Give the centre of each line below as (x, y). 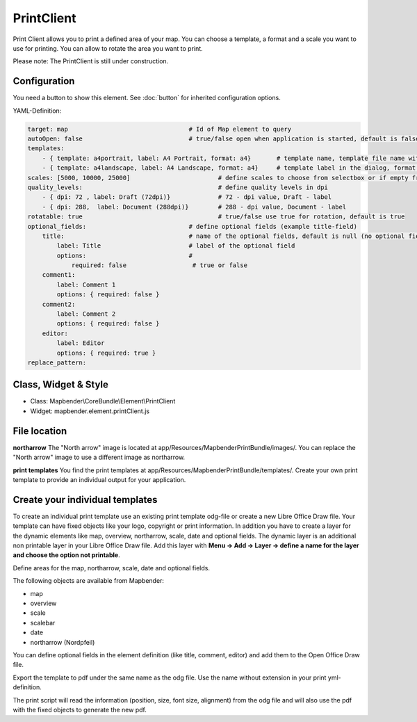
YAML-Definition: (37, 111)
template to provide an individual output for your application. (99, 479)
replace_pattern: (57, 362)
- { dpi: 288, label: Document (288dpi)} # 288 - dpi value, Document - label (194, 207)
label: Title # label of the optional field (176, 246)
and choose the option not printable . (67, 555)
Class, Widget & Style (61, 385)
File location (40, 431)
